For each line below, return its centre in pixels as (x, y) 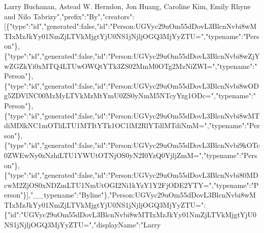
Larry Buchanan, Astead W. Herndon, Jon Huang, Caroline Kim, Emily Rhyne (127, 6)
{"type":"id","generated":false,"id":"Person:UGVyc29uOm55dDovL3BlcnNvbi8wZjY (132, 55)
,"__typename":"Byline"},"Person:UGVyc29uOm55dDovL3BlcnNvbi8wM (142, 195)
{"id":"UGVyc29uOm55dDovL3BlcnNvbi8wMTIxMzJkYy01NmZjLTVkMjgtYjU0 (130, 215)
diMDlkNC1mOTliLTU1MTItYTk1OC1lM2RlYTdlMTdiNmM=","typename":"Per (132, 125)
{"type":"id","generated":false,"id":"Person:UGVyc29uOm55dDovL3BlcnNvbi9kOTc (132, 145)
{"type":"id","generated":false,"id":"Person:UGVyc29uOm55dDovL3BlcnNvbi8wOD (131, 85)
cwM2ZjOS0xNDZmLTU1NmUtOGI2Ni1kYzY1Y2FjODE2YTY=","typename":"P (131, 185)
